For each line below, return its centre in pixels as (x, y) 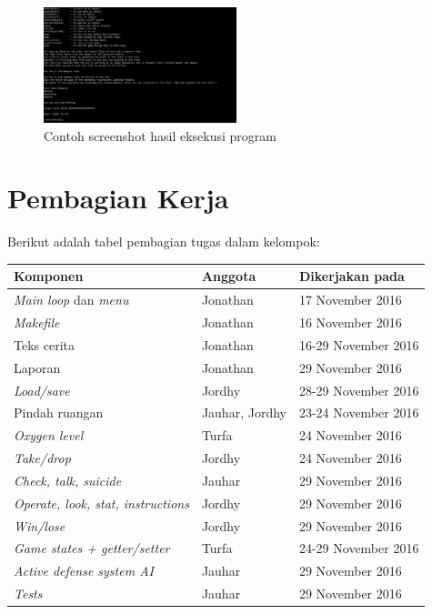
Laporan (37, 367)
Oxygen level (49, 435)
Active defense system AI (84, 571)
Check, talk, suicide (68, 480)
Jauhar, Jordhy (244, 413)
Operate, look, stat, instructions (101, 503)
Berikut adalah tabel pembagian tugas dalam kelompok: (164, 242)
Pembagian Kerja (118, 198)
